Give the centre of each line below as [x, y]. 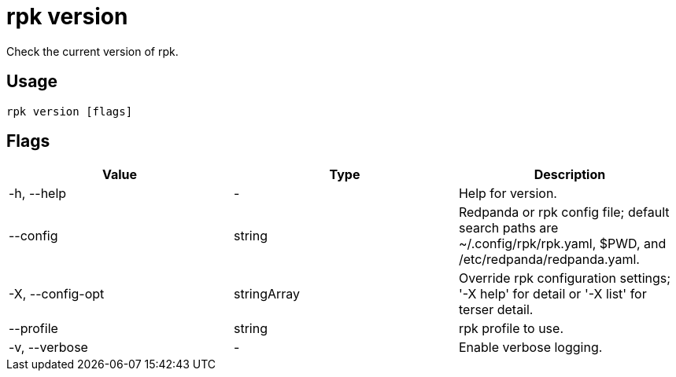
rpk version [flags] [70, 111]
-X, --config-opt [57, 294]
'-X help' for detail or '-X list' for [552, 294]
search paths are [508, 228]
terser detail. [496, 310]
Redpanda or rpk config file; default [564, 212]
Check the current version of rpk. [92, 51]
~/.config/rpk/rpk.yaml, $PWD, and [562, 244]
